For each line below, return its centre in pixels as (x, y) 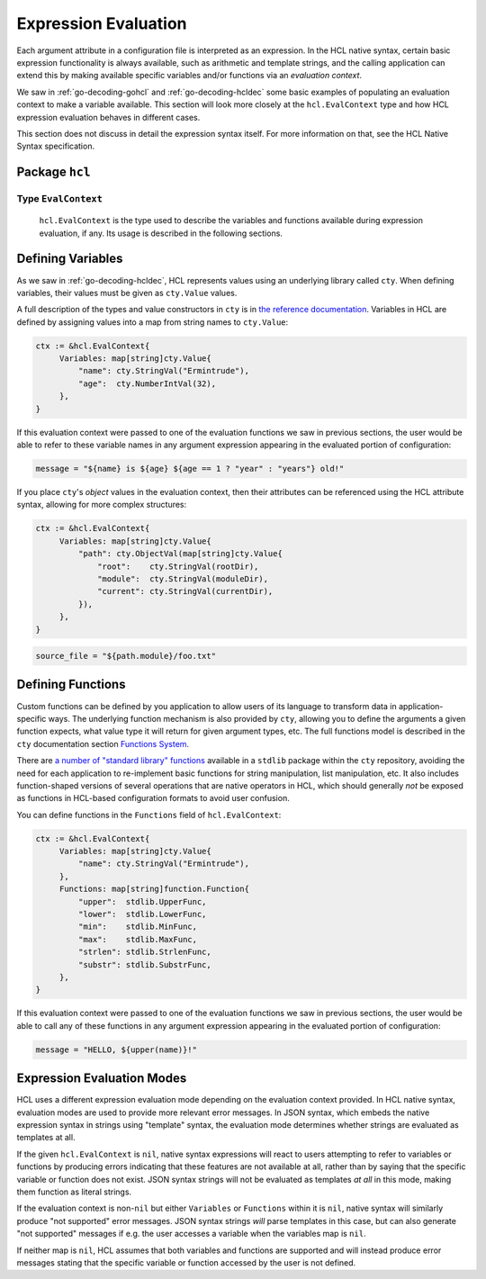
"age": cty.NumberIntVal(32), (147, 383)
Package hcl (54, 172)
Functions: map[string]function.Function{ (154, 889)
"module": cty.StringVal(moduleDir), (183, 579)
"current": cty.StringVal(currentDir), (185, 591)
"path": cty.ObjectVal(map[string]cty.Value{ (180, 554)
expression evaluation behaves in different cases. (108, 117)
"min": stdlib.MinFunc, (138, 927)
